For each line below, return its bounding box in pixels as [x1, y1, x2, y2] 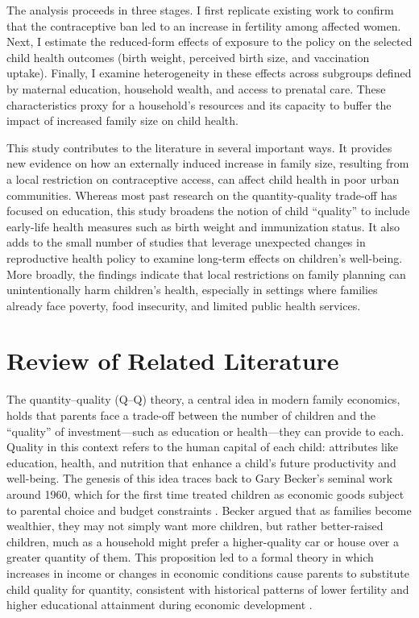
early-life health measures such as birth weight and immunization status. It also [6, 218, 400, 234]
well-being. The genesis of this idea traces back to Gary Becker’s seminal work [6, 470, 393, 487]
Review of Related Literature [6, 344, 339, 377]
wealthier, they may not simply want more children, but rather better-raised [6, 517, 384, 534]
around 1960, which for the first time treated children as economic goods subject [6, 485, 404, 502]
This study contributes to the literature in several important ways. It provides [6, 139, 392, 156]
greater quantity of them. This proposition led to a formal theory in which [6, 549, 374, 566]
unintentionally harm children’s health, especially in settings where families [6, 281, 378, 298]
